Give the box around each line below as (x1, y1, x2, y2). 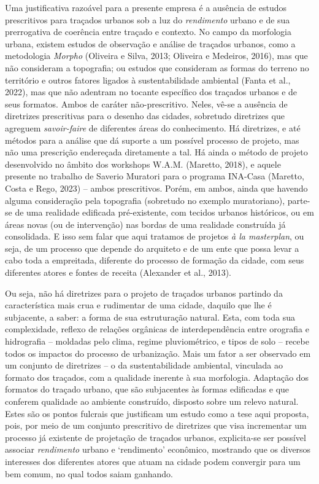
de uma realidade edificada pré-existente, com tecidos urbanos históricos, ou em (15, 206, 314, 219)
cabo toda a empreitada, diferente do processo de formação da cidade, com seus (5, 254, 304, 267)
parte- (287, 193, 310, 206)
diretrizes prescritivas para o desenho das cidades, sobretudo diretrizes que (5, 109, 285, 122)
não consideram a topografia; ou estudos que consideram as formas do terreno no (5, 61, 309, 74)
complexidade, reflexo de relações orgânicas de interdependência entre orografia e (5, 322, 309, 335)
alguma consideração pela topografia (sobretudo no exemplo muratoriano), (5, 193, 285, 206)
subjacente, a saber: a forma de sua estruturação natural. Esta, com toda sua (5, 310, 295, 323)
